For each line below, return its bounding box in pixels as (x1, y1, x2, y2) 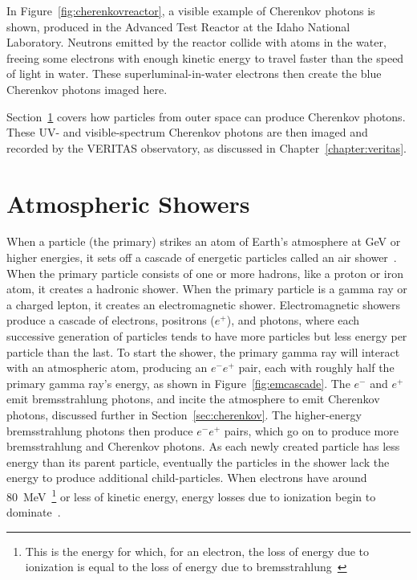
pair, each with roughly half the (238, 359, 395, 376)
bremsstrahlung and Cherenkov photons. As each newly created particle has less (6, 438, 400, 455)
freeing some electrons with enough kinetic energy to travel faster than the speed (6, 49, 404, 66)
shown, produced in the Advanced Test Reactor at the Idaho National (6, 18, 350, 35)
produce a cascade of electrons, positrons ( (6, 312, 215, 329)
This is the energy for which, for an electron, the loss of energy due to (25, 542, 370, 559)
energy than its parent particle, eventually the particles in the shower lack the (6, 453, 390, 470)
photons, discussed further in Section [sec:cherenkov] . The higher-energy (6, 406, 362, 423)
